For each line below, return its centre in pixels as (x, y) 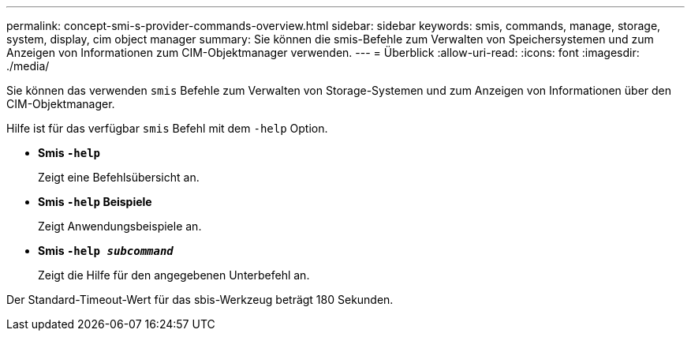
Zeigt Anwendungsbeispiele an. (120, 226)
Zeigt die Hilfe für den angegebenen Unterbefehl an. (174, 275)
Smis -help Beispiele (95, 202)
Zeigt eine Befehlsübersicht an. (119, 177)
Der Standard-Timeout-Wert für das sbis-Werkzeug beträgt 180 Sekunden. (200, 300)
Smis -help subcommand (106, 251)
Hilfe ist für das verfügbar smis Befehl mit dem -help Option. (167, 128)
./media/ (28, 66)
